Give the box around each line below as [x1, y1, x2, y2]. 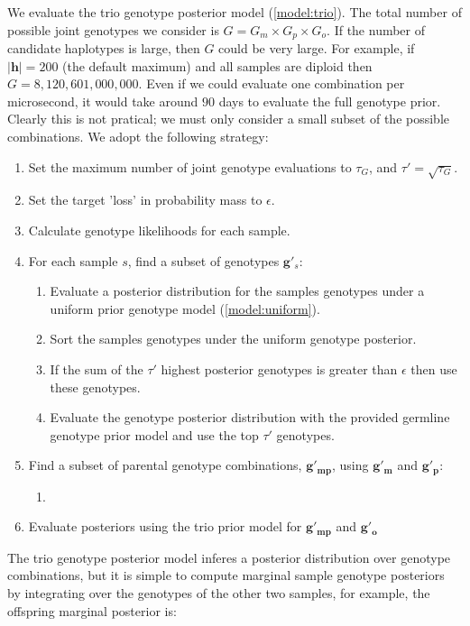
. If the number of [327, 20, 426, 39]
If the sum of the [50, 359, 143, 378]
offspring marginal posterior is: [7, 601, 177, 620]
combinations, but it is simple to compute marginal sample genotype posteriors [7, 566, 445, 585]
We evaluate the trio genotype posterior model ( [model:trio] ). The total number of [7, 3, 462, 21]
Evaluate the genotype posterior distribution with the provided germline [50, 408, 450, 427]
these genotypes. [50, 377, 141, 396]
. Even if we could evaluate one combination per [138, 74, 405, 93]
